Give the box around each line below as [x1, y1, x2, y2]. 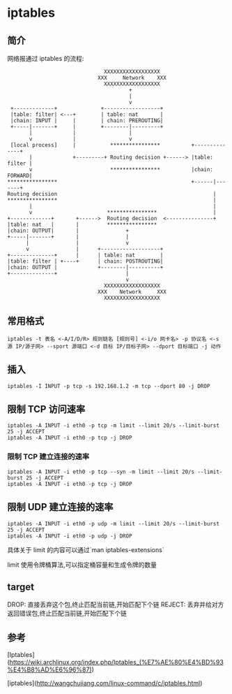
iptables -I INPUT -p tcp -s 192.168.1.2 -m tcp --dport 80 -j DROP [7, 382, 210, 389]
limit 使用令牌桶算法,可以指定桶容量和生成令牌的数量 [7, 561, 157, 569]
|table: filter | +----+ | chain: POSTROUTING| [7, 258, 164, 265]
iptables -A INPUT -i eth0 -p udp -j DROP [7, 533, 132, 540]
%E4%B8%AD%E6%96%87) [7, 665, 92, 674]
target [7, 581, 35, 593]
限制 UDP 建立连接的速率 [7, 501, 114, 513]
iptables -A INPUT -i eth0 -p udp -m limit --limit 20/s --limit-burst [7, 520, 219, 527]
